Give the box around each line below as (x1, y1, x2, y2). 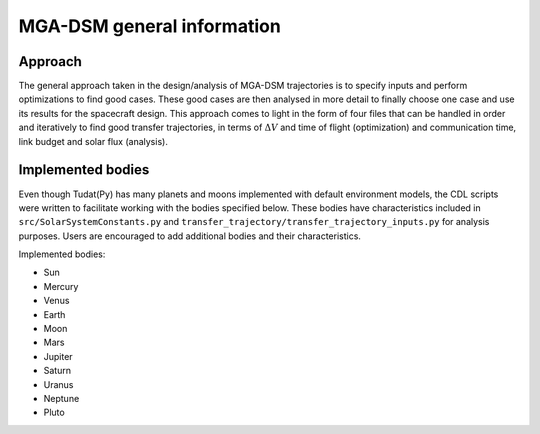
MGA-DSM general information (18, 15, 282, 37)
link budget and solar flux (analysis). (18, 135, 169, 147)
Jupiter (43, 350, 74, 362)
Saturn (43, 365, 72, 377)
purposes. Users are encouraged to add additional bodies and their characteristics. (18, 230, 362, 242)
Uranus (43, 378, 74, 390)
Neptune (43, 393, 80, 404)
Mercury (43, 280, 79, 292)
